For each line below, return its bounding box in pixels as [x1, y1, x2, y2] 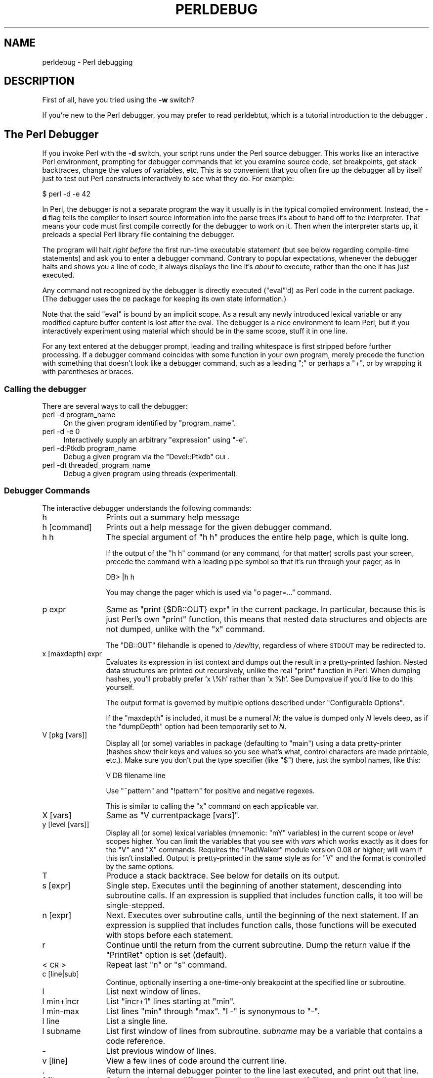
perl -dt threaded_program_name [42, 461, 151, 470]
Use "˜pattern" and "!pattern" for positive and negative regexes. [106, 786, 315, 795]
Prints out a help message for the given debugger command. [106, 522, 332, 532]
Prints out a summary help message [106, 512, 240, 522]
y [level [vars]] [42, 820, 89, 829]
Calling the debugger [4, 384, 87, 394]
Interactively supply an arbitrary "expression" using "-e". [63, 436, 248, 444]
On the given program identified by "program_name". [63, 419, 236, 428]
